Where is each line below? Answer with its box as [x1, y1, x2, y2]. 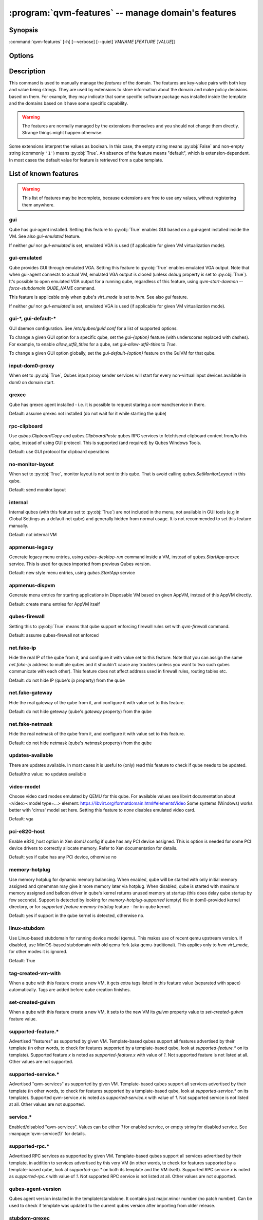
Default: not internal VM [9, 532, 57, 538]
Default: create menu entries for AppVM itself [9, 601, 100, 607]
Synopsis [9, 26, 38, 34]
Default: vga [9, 816, 34, 822]
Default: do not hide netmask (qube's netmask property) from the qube [9, 740, 152, 746]
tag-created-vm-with [9, 970, 61, 976]
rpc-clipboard [9, 423, 43, 429]
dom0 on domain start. [9, 379, 55, 385]
